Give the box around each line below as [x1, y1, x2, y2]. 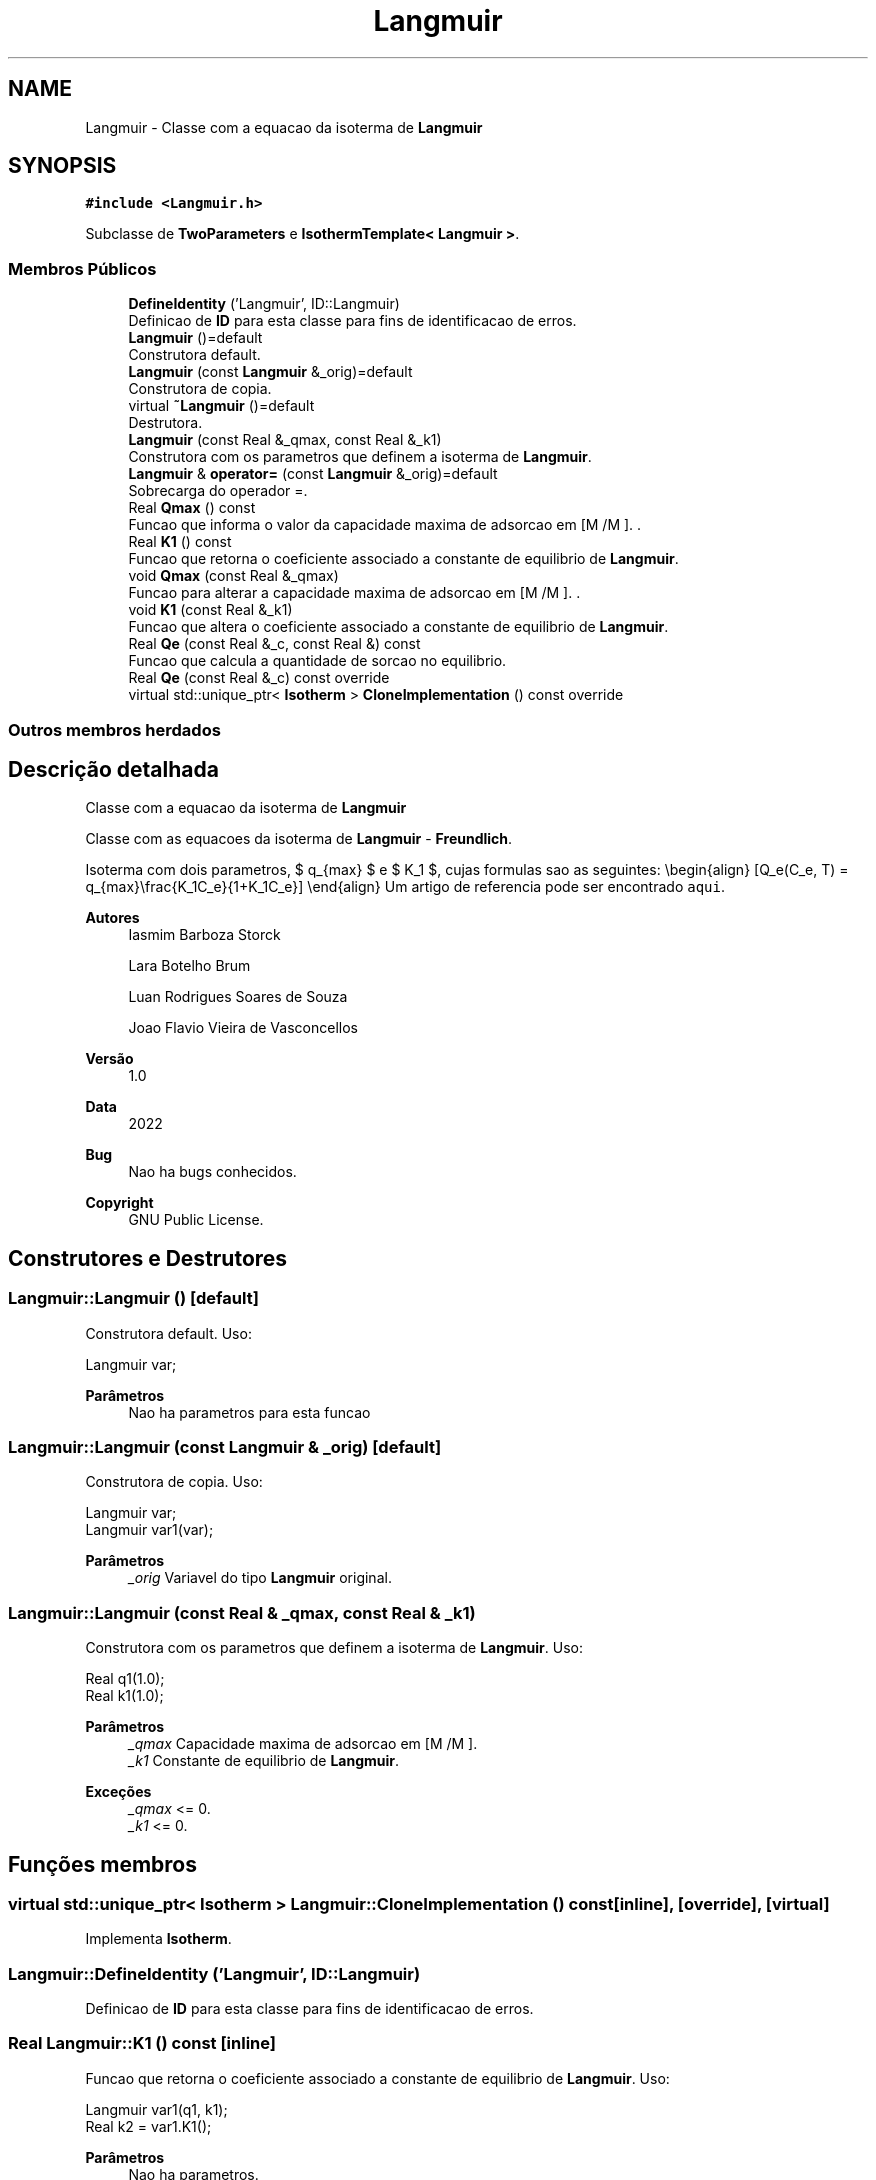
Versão [85, 1050, 134, 1068]
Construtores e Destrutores [8, 1245, 288, 1271]
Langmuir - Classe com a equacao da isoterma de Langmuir [85, 118, 483, 136]
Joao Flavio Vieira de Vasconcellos [128, 1019, 358, 1037]
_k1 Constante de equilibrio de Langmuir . [128, 1752, 400, 1770]
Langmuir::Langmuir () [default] [8, 1288, 259, 1309]
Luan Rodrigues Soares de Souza [128, 988, 348, 1006]
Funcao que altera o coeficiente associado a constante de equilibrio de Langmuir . [128, 618, 669, 636]
